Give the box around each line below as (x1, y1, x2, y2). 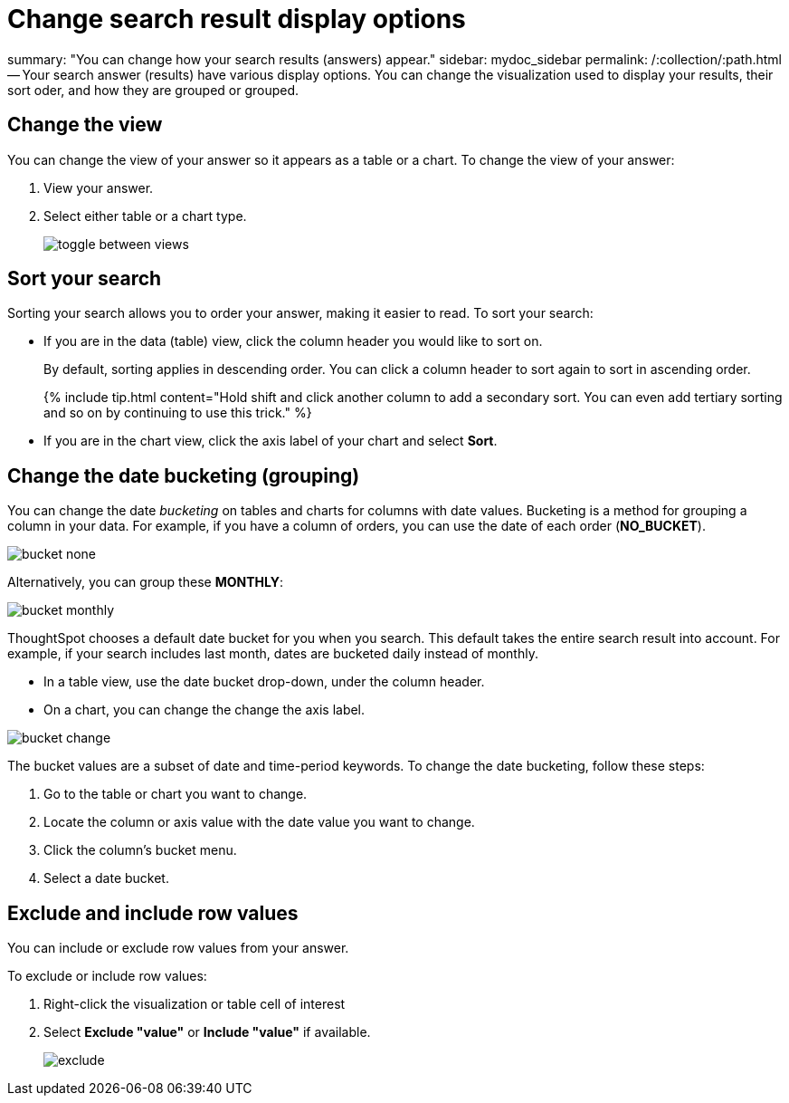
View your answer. (43, 179, 154, 196)
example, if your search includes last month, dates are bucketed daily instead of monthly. (7, 646, 538, 662)
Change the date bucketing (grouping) (7, 464, 360, 487)
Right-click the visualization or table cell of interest (43, 996, 346, 1012)
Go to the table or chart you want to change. (43, 786, 308, 802)
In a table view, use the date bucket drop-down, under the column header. (43, 674, 485, 690)
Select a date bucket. (43, 870, 169, 887)
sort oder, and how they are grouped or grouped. (7, 82, 299, 98)
